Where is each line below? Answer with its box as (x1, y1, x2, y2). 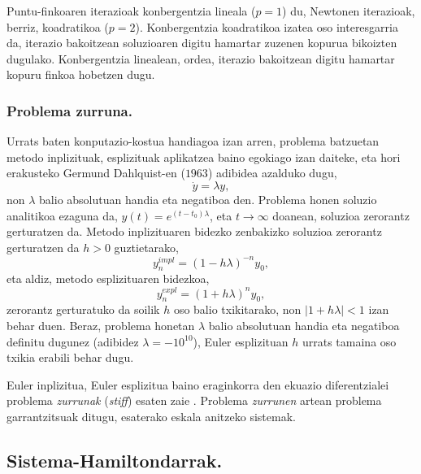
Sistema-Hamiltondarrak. (7, 447, 223, 472)
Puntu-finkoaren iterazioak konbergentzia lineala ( (7, 2, 256, 19)
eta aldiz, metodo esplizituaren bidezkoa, (7, 270, 210, 287)
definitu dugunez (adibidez (7, 333, 139, 350)
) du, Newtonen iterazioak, (282, 2, 415, 19)
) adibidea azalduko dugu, (207, 164, 337, 181)
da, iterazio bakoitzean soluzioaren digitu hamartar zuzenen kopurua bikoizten (7, 34, 397, 51)
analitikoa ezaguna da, (7, 207, 118, 224)
